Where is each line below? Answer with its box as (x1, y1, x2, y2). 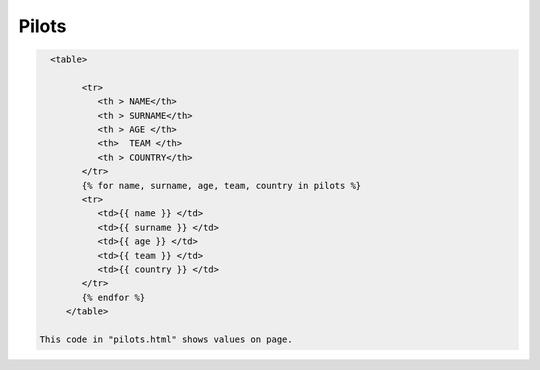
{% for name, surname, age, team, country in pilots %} (81, 180, 362, 191)
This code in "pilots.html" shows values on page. (39, 333, 294, 345)
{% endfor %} (81, 291, 146, 303)
